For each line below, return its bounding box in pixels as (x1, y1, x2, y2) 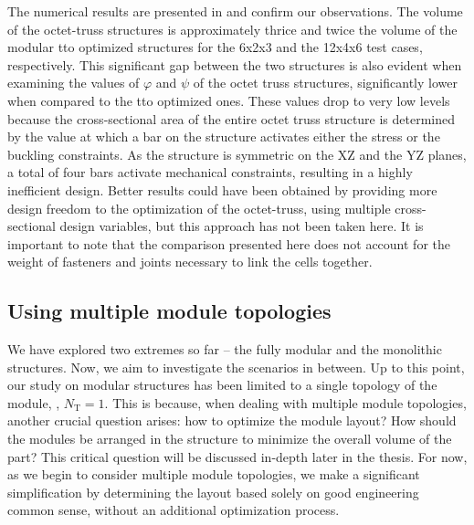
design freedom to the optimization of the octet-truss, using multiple (7, 198, 391, 217)
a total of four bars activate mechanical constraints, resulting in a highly (7, 163, 413, 182)
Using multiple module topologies (7, 297, 332, 325)
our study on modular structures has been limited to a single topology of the (7, 375, 437, 394)
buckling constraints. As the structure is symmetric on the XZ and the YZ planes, (7, 144, 467, 163)
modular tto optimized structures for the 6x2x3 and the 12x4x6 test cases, (7, 37, 423, 57)
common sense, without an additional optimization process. (7, 500, 340, 520)
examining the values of (7, 73, 140, 92)
